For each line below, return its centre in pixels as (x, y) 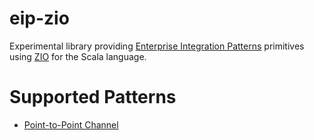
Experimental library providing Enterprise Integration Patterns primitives (157, 46)
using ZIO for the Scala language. (78, 56)
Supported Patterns (93, 97)
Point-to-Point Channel (71, 124)
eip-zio (39, 18)
